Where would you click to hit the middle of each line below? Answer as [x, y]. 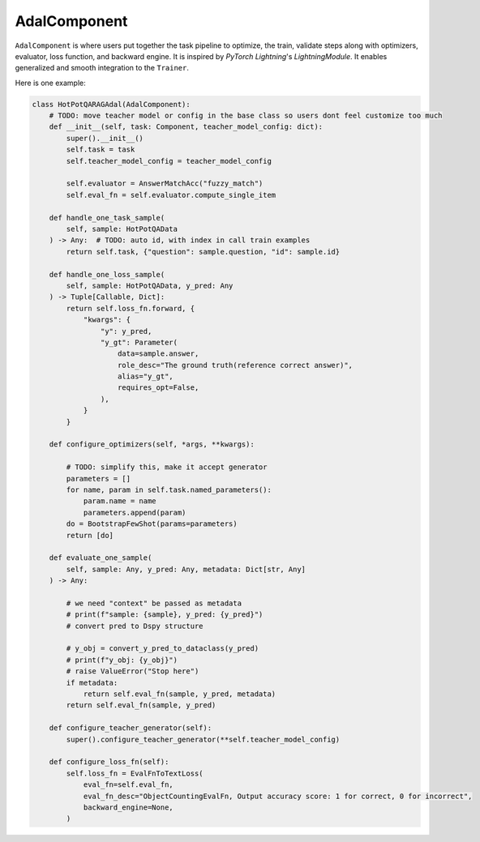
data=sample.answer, [159, 354]
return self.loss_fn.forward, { [130, 308]
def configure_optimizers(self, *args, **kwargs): [152, 445]
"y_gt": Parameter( [139, 342]
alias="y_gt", [146, 376]
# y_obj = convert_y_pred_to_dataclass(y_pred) [163, 649]
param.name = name [120, 501]
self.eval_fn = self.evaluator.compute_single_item [171, 195]
